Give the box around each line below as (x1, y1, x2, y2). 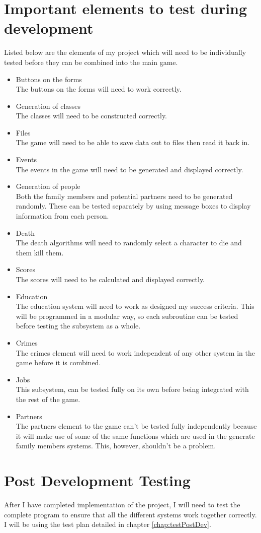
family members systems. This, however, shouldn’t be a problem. (16, 440, 216, 451)
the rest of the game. (16, 393, 80, 404)
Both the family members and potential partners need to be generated (16, 190, 233, 201)
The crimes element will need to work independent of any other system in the (16, 347, 255, 358)
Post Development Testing (4, 470, 191, 491)
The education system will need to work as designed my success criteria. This (16, 301, 254, 311)
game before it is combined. (16, 357, 101, 368)
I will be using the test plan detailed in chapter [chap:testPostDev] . (4, 519, 211, 529)
